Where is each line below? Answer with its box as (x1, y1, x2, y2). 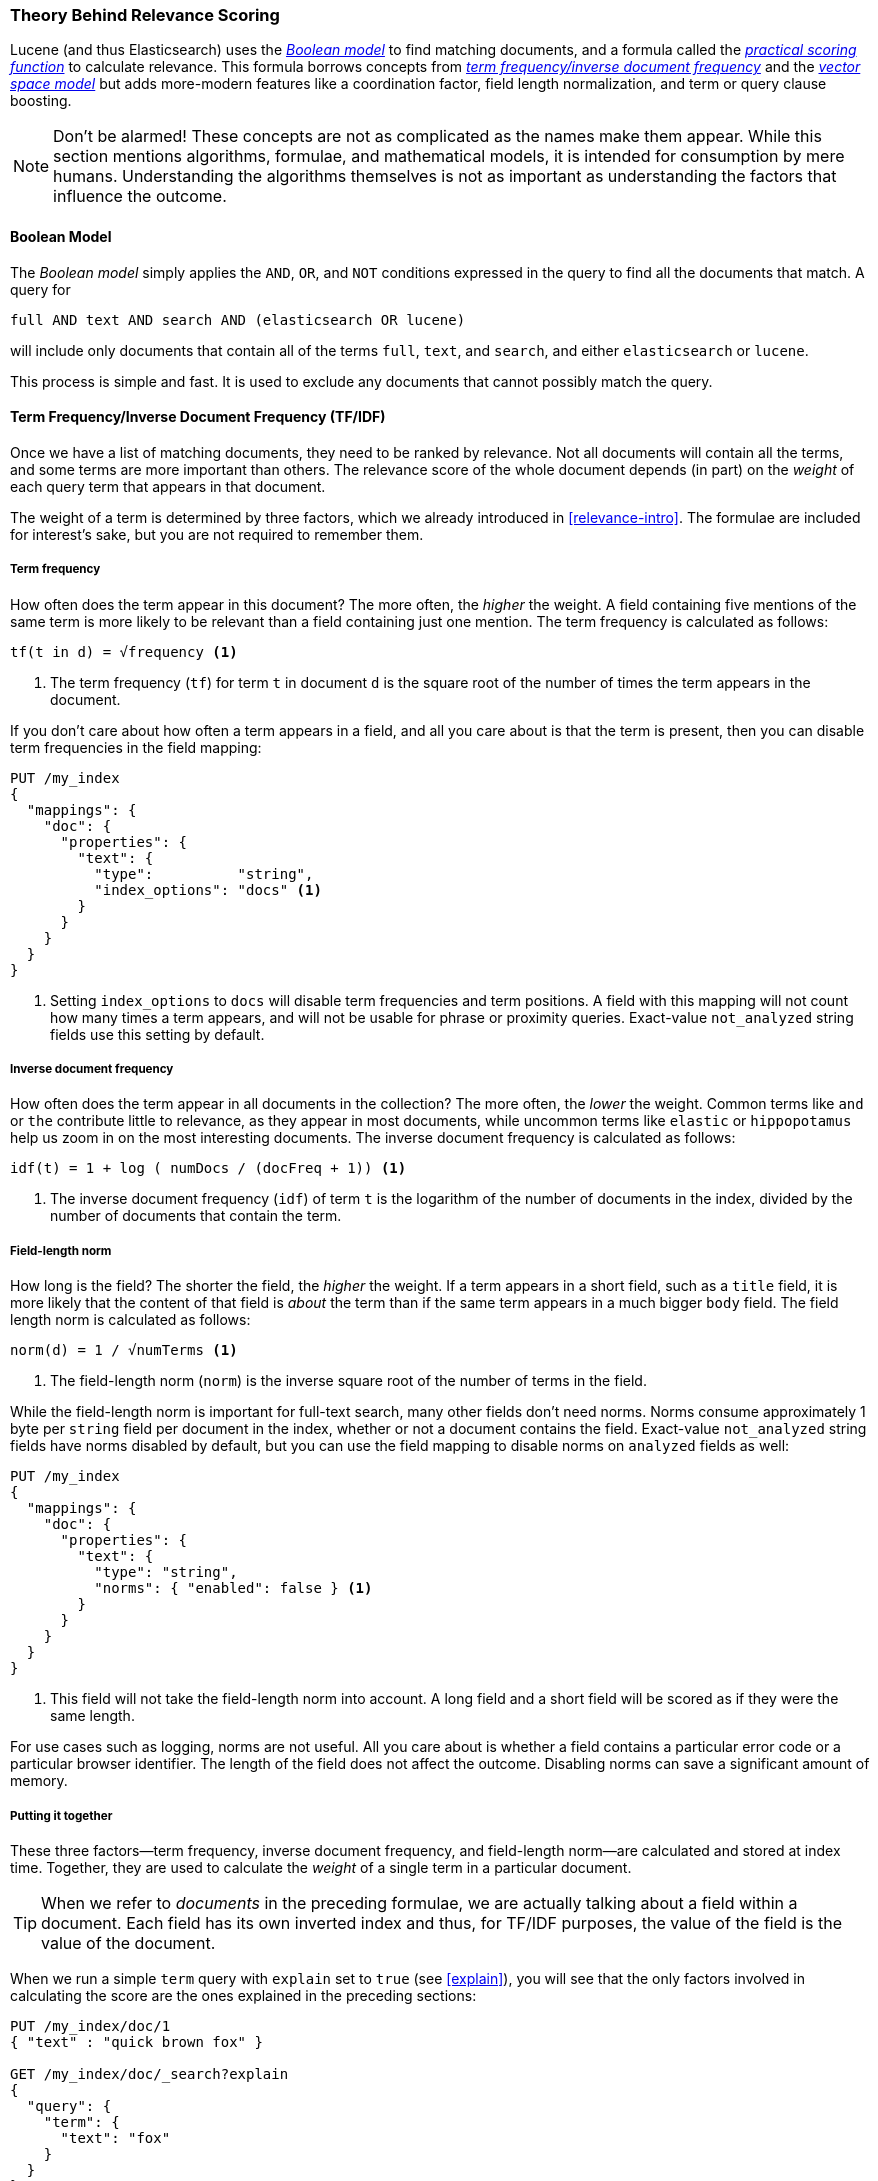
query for (10, 280, 71, 298)
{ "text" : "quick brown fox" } (10, 2033, 263, 2050)
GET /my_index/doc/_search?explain (10, 2065, 289, 2082)
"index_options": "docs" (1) (94, 881, 322, 898)
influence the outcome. (53, 186, 227, 207)
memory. (10, 1772, 68, 1790)
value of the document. (41, 1932, 216, 1953)
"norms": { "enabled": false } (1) (94, 1580, 373, 1597)
